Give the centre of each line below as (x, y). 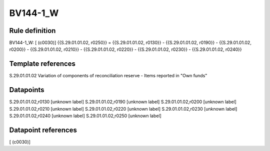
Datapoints (27, 90)
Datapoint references (43, 130)
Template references (42, 64)
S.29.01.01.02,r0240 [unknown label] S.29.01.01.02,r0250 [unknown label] (85, 116)
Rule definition (32, 31)
